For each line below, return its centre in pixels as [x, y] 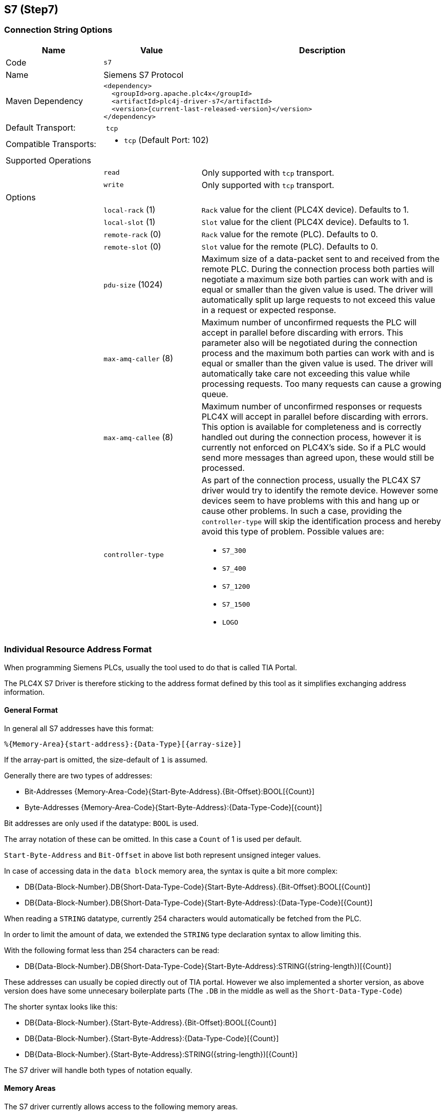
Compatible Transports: [51, 144]
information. [25, 692]
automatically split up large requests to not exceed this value [318, 300]
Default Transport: [41, 127]
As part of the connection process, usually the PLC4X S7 [311, 480]
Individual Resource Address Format [78, 649]
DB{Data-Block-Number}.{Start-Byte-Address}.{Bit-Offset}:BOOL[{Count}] [151, 1022]
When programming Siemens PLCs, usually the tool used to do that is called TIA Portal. [151, 667]
